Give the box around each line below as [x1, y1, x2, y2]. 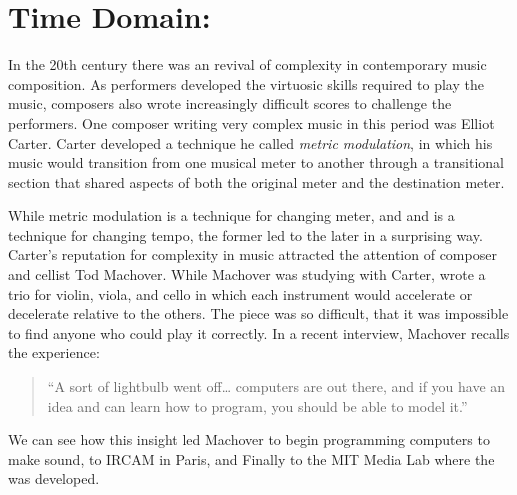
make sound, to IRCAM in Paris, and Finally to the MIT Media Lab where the [8, 448, 495, 469]
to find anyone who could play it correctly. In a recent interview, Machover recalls [8, 322, 510, 343]
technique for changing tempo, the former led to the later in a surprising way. [8, 224, 483, 245]
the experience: [8, 342, 100, 363]
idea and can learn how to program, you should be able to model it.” [47, 395, 468, 416]
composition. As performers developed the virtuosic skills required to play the [8, 73, 484, 94]
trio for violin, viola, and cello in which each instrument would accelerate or [8, 283, 473, 304]
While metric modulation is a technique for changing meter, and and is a [8, 205, 455, 226]
